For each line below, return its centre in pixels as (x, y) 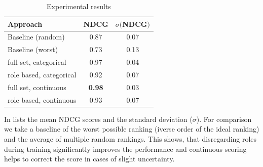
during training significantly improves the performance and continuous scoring (125, 149)
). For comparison (224, 119)
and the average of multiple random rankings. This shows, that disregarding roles (130, 138)
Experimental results (79, 6)
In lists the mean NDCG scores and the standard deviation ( (98, 119)
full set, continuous (37, 87)
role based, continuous (42, 99)
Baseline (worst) (33, 49)
